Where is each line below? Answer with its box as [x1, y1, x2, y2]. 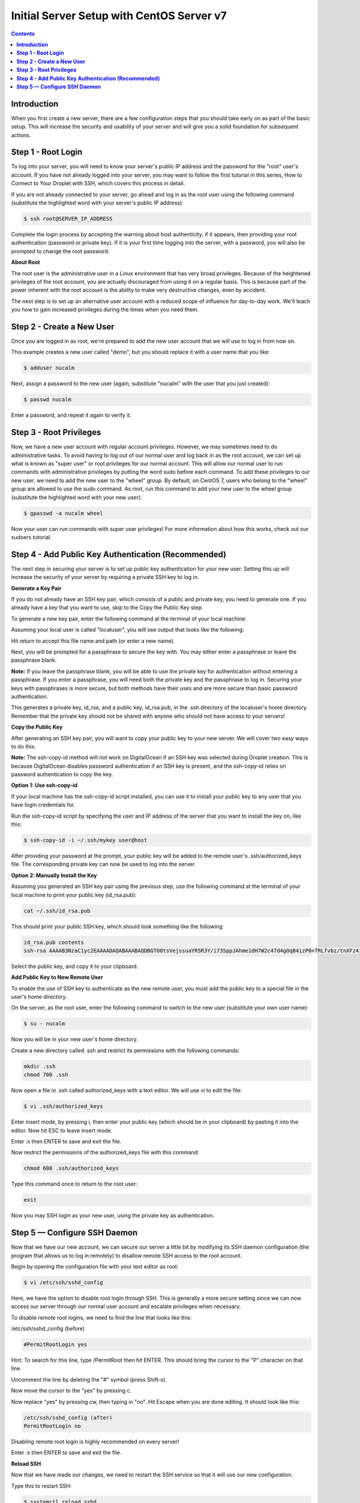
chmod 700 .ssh [23, 1071, 68, 1079]
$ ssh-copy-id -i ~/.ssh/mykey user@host [23, 837, 148, 844]
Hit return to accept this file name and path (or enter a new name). [11, 637, 175, 644]
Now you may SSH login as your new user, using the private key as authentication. [11, 1212, 215, 1219]
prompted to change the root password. [11, 247, 110, 255]
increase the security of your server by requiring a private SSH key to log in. [11, 574, 199, 581]
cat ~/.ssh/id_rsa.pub [23, 907, 91, 914]
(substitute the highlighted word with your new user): [11, 494, 142, 501]
